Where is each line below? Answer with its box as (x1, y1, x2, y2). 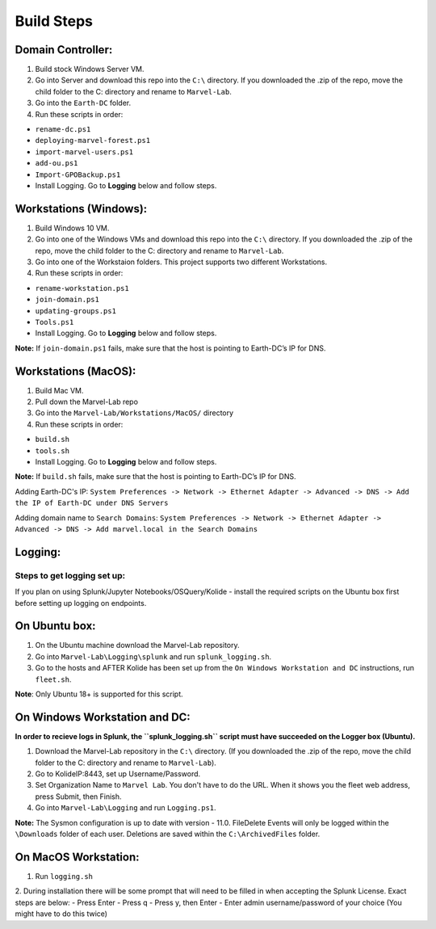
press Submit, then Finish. (35, 792, 122, 801)
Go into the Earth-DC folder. (35, 98, 132, 108)
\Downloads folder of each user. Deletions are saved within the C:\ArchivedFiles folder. (15, 829, 321, 839)
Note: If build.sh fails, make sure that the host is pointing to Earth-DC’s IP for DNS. (15, 472, 296, 481)
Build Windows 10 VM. (35, 223, 110, 233)
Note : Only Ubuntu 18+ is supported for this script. (15, 689, 183, 699)
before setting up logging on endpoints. (15, 598, 147, 607)
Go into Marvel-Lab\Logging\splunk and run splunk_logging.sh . (35, 651, 272, 662)
